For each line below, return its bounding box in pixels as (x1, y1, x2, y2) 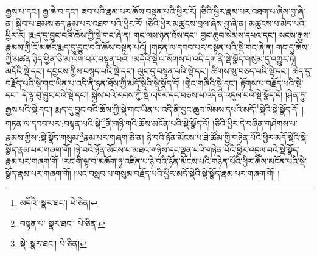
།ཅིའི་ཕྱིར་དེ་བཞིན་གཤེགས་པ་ (212, 116, 298, 129)
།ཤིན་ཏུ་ (285, 88, 307, 101)
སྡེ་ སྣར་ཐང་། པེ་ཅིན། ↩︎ (19, 237, 87, 250)
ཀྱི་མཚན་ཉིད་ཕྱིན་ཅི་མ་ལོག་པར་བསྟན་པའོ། (5, 52, 130, 65)
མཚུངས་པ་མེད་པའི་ (249, 16, 306, 29)
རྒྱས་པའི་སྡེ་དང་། (5, 102, 53, 115)
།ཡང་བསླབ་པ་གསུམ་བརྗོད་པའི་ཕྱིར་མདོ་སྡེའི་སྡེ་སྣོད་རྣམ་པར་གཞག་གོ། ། (74, 166, 280, 179)
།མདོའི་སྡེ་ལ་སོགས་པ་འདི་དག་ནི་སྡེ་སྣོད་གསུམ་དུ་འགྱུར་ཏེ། (131, 52, 296, 65)
